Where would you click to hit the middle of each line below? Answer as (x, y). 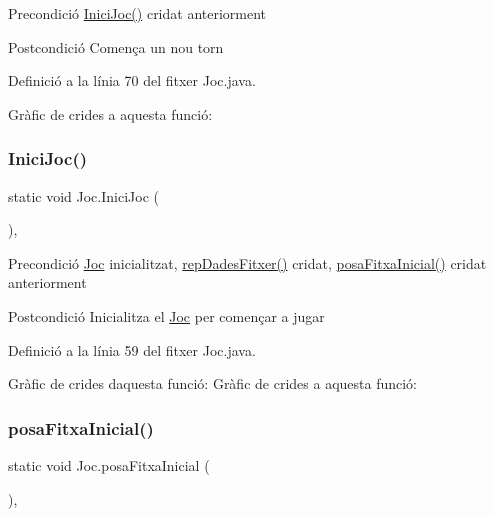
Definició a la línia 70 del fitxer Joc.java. (132, 80)
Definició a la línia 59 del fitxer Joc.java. (132, 349)
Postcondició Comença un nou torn (116, 46)
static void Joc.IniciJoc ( (83, 195)
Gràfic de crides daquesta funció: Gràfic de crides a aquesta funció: (212, 383)
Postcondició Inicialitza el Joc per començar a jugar (166, 315)
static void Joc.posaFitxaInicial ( (109, 464)
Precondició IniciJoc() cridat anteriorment (137, 13)
